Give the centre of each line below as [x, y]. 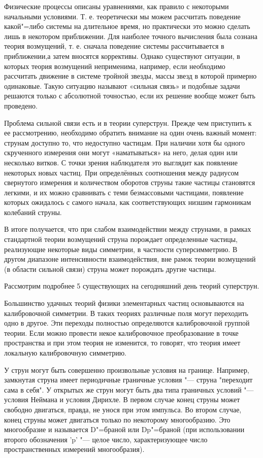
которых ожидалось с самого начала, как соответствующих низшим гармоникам [128, 202]
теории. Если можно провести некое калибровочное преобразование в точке [121, 332]
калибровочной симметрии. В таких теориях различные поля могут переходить [126, 313]
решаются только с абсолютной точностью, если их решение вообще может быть [130, 96]
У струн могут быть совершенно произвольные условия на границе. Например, [127, 369]
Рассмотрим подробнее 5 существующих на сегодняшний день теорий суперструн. [132, 286]
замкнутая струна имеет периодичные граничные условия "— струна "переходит [128, 380]
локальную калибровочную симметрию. [65, 353]
